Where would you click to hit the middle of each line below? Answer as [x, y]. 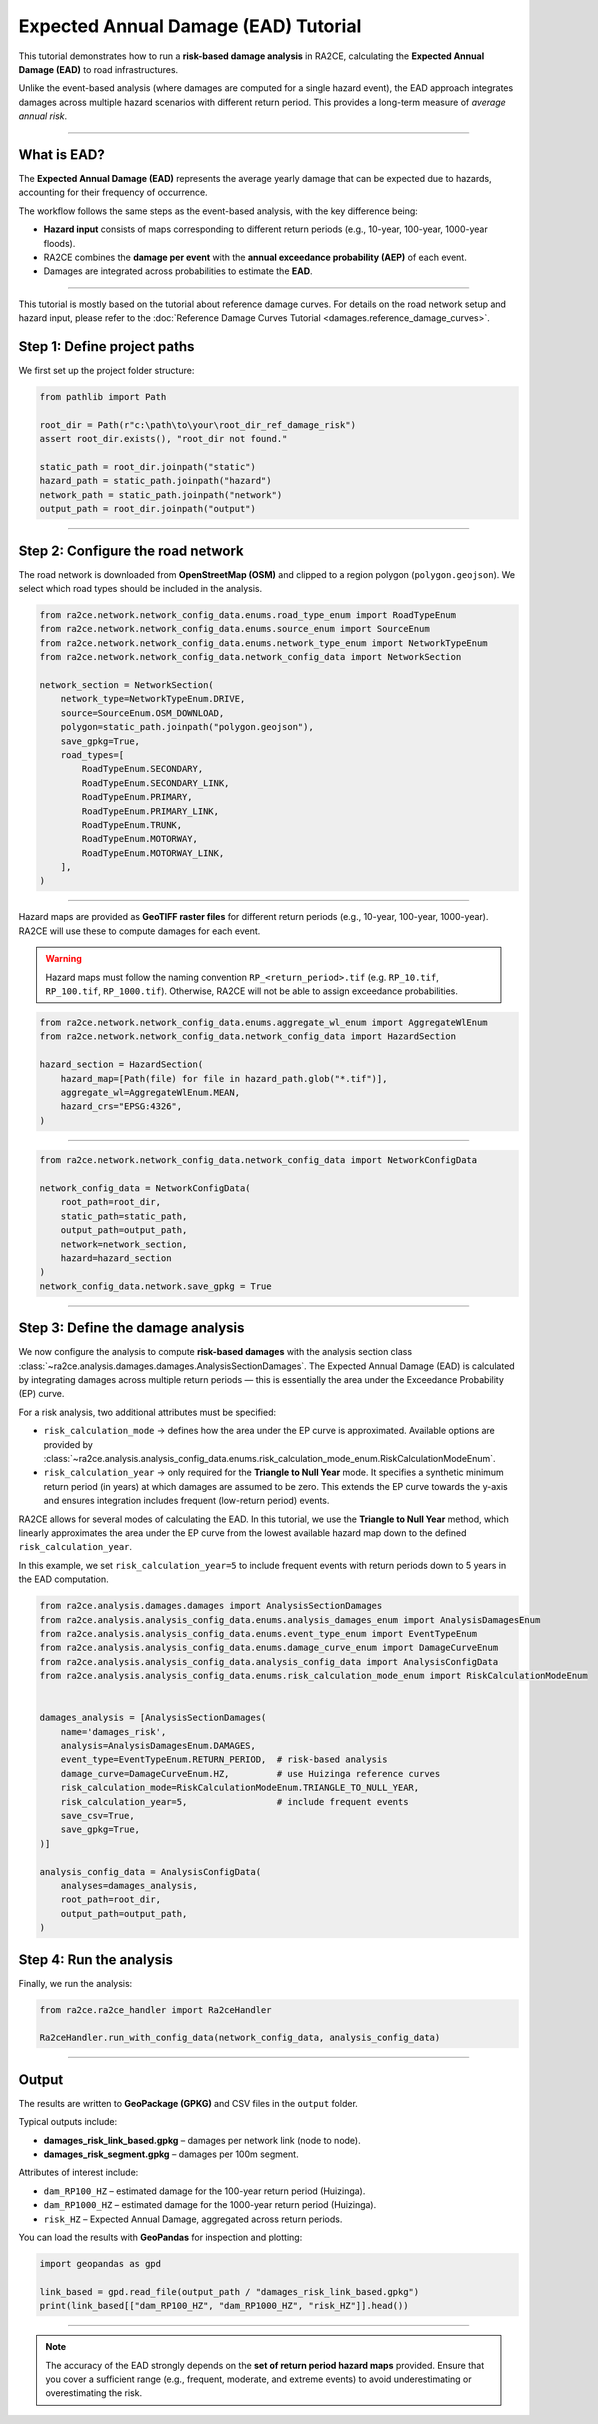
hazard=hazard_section [116, 1258]
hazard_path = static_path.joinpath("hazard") [155, 481]
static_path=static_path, [124, 1216]
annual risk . [43, 116]
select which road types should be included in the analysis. [140, 589]
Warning [63, 959]
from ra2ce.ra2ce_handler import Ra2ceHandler [155, 2009]
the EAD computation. [63, 1579]
